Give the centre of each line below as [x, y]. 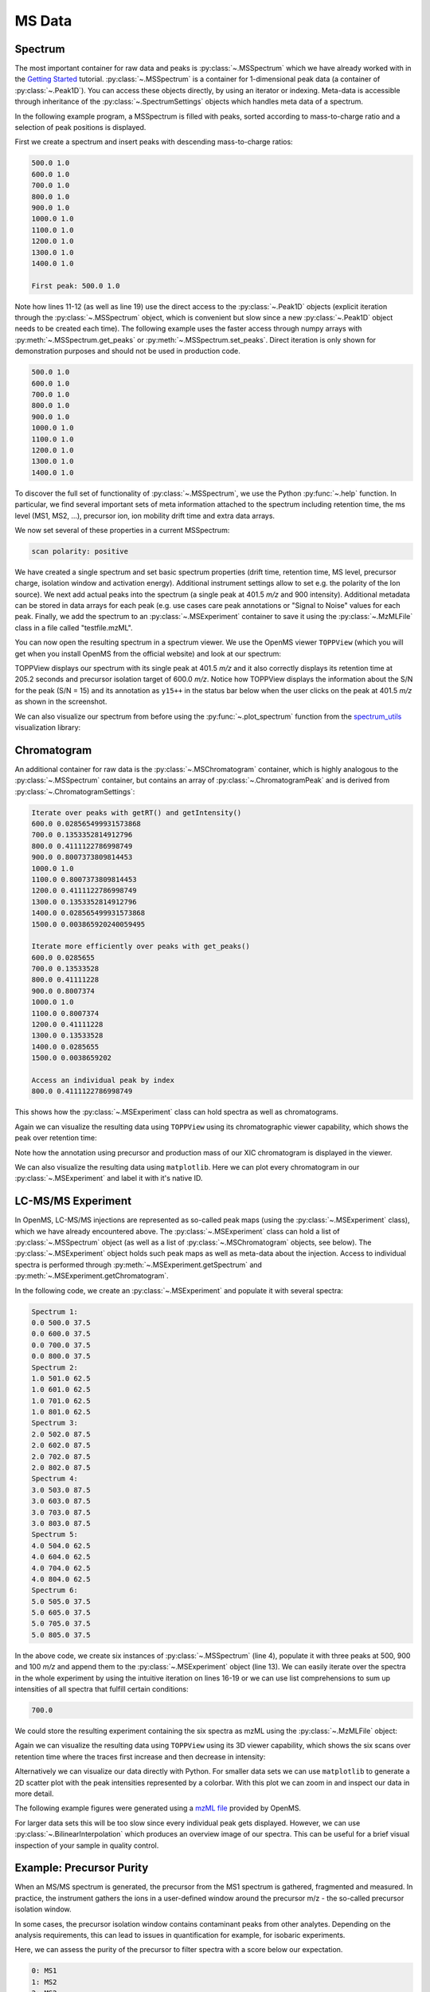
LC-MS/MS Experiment [73, 1201]
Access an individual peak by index [103, 1080]
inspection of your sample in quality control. [87, 1845]
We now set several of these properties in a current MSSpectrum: [122, 530]
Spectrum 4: [55, 1479]
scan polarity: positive [80, 551]
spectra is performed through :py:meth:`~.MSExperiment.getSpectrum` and [139, 1265]
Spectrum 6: [55, 1590]
